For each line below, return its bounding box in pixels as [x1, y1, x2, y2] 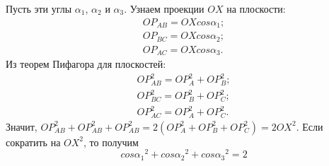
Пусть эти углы [6, 1, 72, 16]
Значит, [6, 119, 37, 134]
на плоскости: [226, 1, 286, 16]
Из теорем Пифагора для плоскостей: [6, 57, 166, 71]
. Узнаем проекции [124, 1, 204, 16]
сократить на [6, 134, 61, 149]
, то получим [83, 134, 139, 149]
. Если [296, 119, 323, 134]
